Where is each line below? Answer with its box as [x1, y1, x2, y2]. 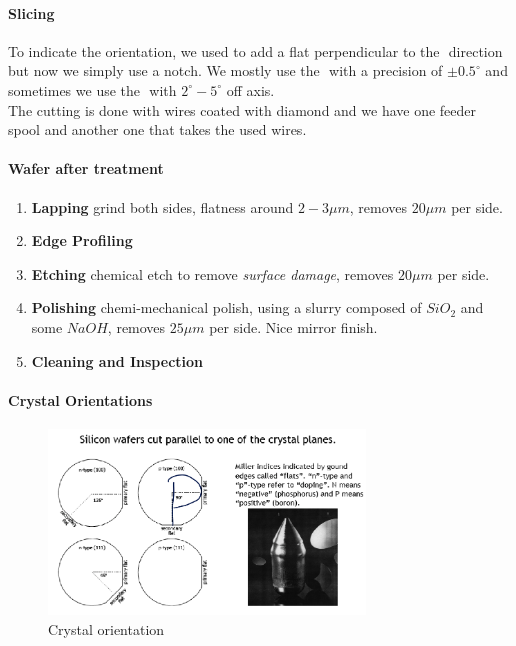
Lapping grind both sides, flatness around [31, 196, 294, 217]
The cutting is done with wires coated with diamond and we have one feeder [8, 99, 477, 120]
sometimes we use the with [8, 79, 177, 100]
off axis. [226, 79, 275, 100]
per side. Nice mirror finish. [209, 316, 378, 337]
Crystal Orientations [8, 389, 153, 410]
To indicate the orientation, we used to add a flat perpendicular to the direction [8, 40, 503, 61]
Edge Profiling [31, 230, 133, 251]
